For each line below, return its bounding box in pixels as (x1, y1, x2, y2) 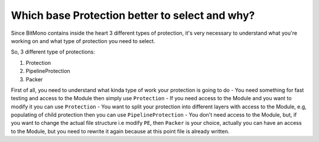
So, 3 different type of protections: (11, 48, 96, 55)
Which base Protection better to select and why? (11, 9, 255, 22)
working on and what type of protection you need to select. (11, 37, 156, 44)
